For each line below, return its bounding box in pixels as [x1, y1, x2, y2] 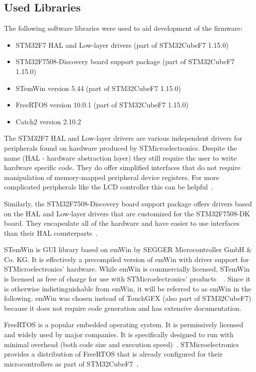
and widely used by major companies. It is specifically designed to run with [4, 329, 234, 340]
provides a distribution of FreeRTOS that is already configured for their [4, 349, 223, 359]
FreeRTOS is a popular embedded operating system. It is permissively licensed [4, 319, 244, 330]
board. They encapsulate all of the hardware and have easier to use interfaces [4, 218, 240, 228]
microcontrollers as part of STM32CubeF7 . [4, 358, 139, 369]
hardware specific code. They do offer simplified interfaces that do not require [4, 162, 241, 173]
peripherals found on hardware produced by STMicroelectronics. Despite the [4, 142, 237, 153]
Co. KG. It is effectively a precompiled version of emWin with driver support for [4, 254, 249, 264]
